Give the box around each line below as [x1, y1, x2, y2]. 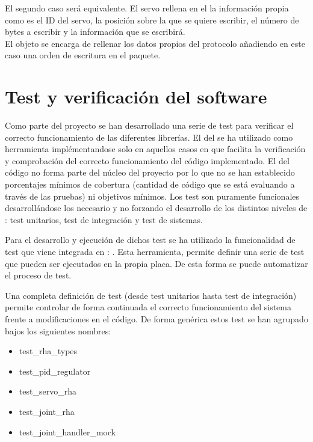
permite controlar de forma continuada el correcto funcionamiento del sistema [5, 301, 291, 313]
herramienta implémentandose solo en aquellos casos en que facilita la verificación [5, 143, 306, 155]
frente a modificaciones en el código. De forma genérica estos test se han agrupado [5, 313, 308, 325]
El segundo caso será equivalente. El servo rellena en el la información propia [5, 2, 289, 14]
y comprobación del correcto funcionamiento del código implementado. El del [5, 154, 290, 167]
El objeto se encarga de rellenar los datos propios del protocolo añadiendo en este [5, 37, 305, 49]
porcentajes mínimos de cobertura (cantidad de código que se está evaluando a [5, 178, 295, 191]
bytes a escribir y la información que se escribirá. [5, 25, 185, 38]
